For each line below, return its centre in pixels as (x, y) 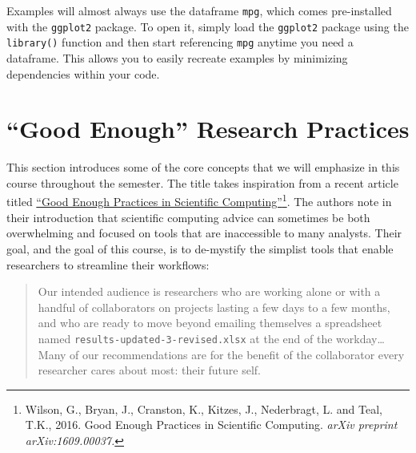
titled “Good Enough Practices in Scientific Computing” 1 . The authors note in (199, 200)
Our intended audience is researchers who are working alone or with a (209, 291)
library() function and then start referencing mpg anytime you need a (180, 42)
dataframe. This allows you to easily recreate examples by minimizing (177, 57)
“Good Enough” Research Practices (208, 129)
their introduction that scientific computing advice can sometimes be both (188, 217)
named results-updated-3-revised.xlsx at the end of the (185, 338)
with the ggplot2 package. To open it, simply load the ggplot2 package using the (208, 26)
